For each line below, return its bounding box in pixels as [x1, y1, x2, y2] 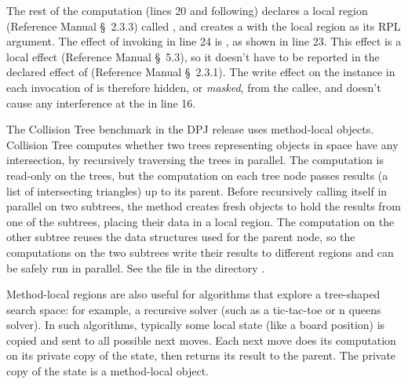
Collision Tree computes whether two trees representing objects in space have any [6, 136, 399, 152]
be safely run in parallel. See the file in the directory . [6, 259, 265, 276]
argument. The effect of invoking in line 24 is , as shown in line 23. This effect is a [6, 33, 402, 49]
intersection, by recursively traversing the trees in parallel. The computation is [6, 152, 384, 168]
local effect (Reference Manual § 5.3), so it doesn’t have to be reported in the [6, 48, 380, 64]
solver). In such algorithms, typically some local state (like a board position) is [6, 316, 385, 333]
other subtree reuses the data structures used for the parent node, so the [6, 229, 355, 245]
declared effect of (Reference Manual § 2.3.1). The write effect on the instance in [6, 64, 395, 80]
